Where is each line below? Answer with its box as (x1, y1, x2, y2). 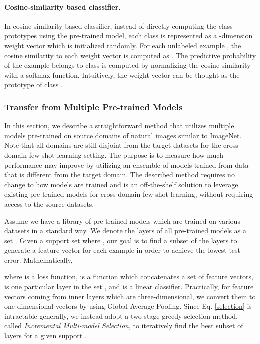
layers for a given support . (4, 330, 87, 341)
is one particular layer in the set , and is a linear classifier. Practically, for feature (4, 281, 254, 292)
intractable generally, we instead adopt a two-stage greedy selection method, (4, 310, 238, 321)
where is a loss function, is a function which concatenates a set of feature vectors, (4, 271, 253, 282)
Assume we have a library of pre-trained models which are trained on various (4, 215, 240, 226)
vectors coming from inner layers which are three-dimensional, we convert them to (4, 291, 256, 301)
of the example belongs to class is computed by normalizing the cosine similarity (4, 60, 251, 70)
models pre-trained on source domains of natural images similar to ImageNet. (4, 130, 242, 140)
